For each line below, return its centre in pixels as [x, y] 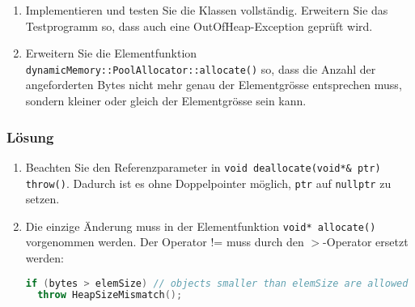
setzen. [42, 199]
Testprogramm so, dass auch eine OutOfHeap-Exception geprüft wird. [199, 26]
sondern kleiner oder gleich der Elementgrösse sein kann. [166, 101]
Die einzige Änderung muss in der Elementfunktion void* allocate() [201, 226]
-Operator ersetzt [366, 242]
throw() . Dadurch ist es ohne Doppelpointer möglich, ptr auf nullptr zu [208, 183]
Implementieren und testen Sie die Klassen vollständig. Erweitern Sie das [207, 10]
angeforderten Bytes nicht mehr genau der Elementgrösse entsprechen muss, [214, 85]
